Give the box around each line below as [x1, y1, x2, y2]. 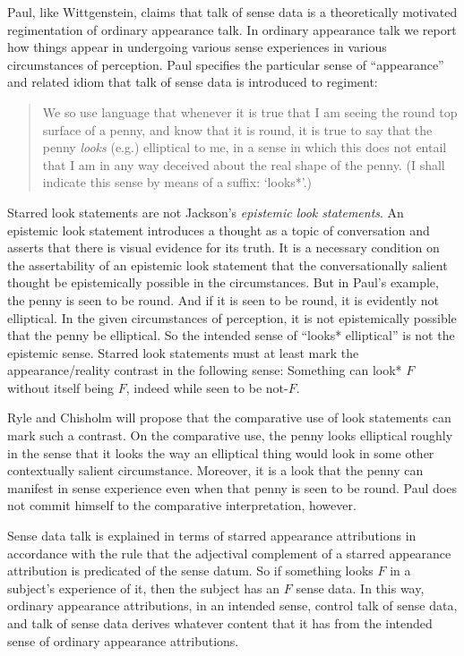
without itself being [7, 378, 115, 396]
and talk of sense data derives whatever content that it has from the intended [7, 614, 433, 632]
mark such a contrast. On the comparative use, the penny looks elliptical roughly [7, 426, 453, 445]
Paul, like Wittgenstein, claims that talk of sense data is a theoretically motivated [7, 3, 458, 21]
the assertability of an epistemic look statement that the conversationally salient [7, 255, 448, 274]
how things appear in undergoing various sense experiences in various [7, 38, 387, 56]
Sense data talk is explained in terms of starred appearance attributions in [7, 526, 417, 545]
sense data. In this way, [296, 578, 425, 597]
